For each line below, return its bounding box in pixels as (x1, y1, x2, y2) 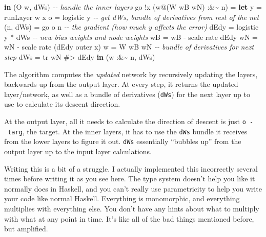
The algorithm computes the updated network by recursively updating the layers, (4, 68, 258, 79)
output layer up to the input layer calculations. (4, 146, 152, 156)
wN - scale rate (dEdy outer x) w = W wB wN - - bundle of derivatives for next (4, 41, 254, 52)
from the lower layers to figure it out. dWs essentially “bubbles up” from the (4, 136, 241, 147)
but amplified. (4, 223, 48, 234)
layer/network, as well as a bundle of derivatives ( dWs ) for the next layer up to (4, 88, 251, 99)
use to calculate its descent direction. (4, 99, 120, 109)
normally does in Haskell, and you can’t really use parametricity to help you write (4, 183, 262, 194)
